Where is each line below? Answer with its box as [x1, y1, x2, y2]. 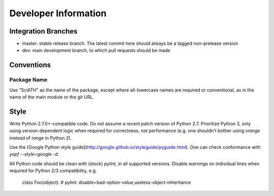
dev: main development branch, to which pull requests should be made [22, 47, 170, 53]
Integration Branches [9, 27, 78, 36]
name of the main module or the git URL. [9, 94, 94, 100]
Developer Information [9, 8, 107, 19]
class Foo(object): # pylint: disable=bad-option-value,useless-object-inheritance [22, 179, 191, 185]
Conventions [9, 61, 51, 70]
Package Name [9, 76, 48, 83]
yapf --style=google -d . [9, 151, 59, 157]
